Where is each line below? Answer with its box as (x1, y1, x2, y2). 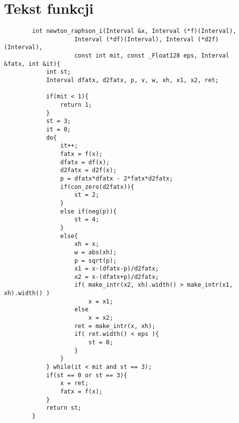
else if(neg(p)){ (60, 208, 117, 215)
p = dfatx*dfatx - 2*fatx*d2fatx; (60, 175, 173, 182)
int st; (46, 68, 71, 76)
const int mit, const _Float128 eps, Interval (74, 52, 230, 60)
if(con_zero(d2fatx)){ (60, 183, 134, 190)
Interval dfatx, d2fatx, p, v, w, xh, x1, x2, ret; (46, 77, 219, 84)
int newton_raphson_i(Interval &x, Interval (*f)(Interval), (32, 28, 237, 35)
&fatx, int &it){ (4, 60, 60, 67)
